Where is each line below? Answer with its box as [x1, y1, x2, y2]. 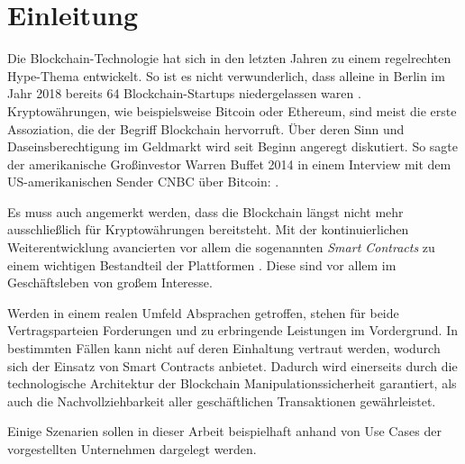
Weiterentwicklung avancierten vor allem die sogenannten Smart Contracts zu [7, 238, 435, 257]
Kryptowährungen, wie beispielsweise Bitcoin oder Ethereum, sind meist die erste [7, 101, 457, 120]
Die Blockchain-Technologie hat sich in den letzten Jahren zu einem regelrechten [7, 49, 451, 68]
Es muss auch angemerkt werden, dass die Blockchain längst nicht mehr [7, 202, 404, 221]
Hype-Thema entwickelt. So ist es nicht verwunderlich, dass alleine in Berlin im [7, 66, 445, 85]
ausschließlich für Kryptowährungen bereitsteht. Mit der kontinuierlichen [7, 220, 409, 239]
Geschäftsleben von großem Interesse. [7, 273, 213, 292]
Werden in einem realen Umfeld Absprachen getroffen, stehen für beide [7, 303, 399, 322]
